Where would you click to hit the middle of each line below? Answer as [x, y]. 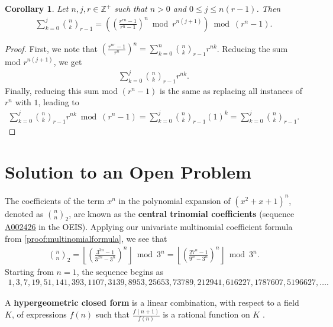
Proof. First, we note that [51, 48]
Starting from [29, 271]
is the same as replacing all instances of [231, 90]
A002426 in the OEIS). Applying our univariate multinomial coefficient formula [149, 227]
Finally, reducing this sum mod [61, 90]
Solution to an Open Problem [128, 172]
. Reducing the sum [252, 48]
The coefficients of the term [55, 200]
